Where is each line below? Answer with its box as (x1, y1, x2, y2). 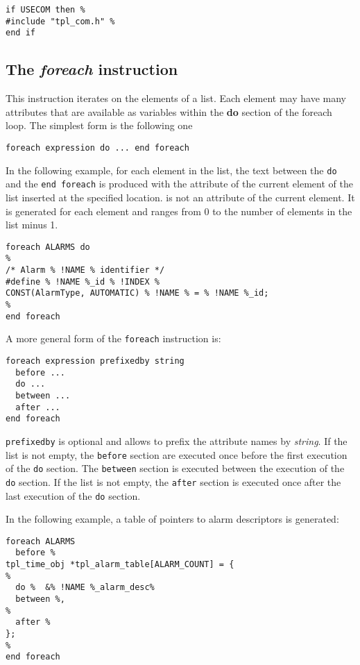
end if (6, 28, 35, 38)
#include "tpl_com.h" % (6, 16, 115, 26)
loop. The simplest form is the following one (6, 118, 193, 133)
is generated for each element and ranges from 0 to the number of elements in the (6, 203, 352, 218)
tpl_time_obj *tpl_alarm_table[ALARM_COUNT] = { (6, 559, 234, 570)
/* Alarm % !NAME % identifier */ (6, 265, 165, 276)
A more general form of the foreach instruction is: (6, 331, 221, 346)
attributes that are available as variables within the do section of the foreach (6, 104, 332, 119)
